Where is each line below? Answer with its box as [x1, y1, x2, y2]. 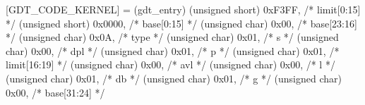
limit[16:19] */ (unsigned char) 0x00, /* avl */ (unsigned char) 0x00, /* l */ [6, 57, 335, 72]
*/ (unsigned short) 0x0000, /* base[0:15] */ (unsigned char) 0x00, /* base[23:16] [6, 16, 357, 30]
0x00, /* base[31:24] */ [6, 85, 105, 99]
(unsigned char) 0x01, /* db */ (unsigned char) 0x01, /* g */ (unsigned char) [6, 70, 342, 85]
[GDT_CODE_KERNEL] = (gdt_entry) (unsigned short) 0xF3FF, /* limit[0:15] [6, 2, 361, 16]
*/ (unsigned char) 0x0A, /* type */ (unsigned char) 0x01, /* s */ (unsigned [6, 30, 339, 44]
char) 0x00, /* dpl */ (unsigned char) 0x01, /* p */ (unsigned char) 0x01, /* [6, 43, 340, 58]
